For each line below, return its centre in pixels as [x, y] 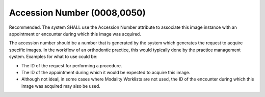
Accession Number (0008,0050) [77, 13]
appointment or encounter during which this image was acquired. [75, 34]
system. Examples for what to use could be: [53, 57]
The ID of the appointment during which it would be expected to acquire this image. [106, 72]
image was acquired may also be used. [61, 86]
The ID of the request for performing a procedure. [72, 65]
